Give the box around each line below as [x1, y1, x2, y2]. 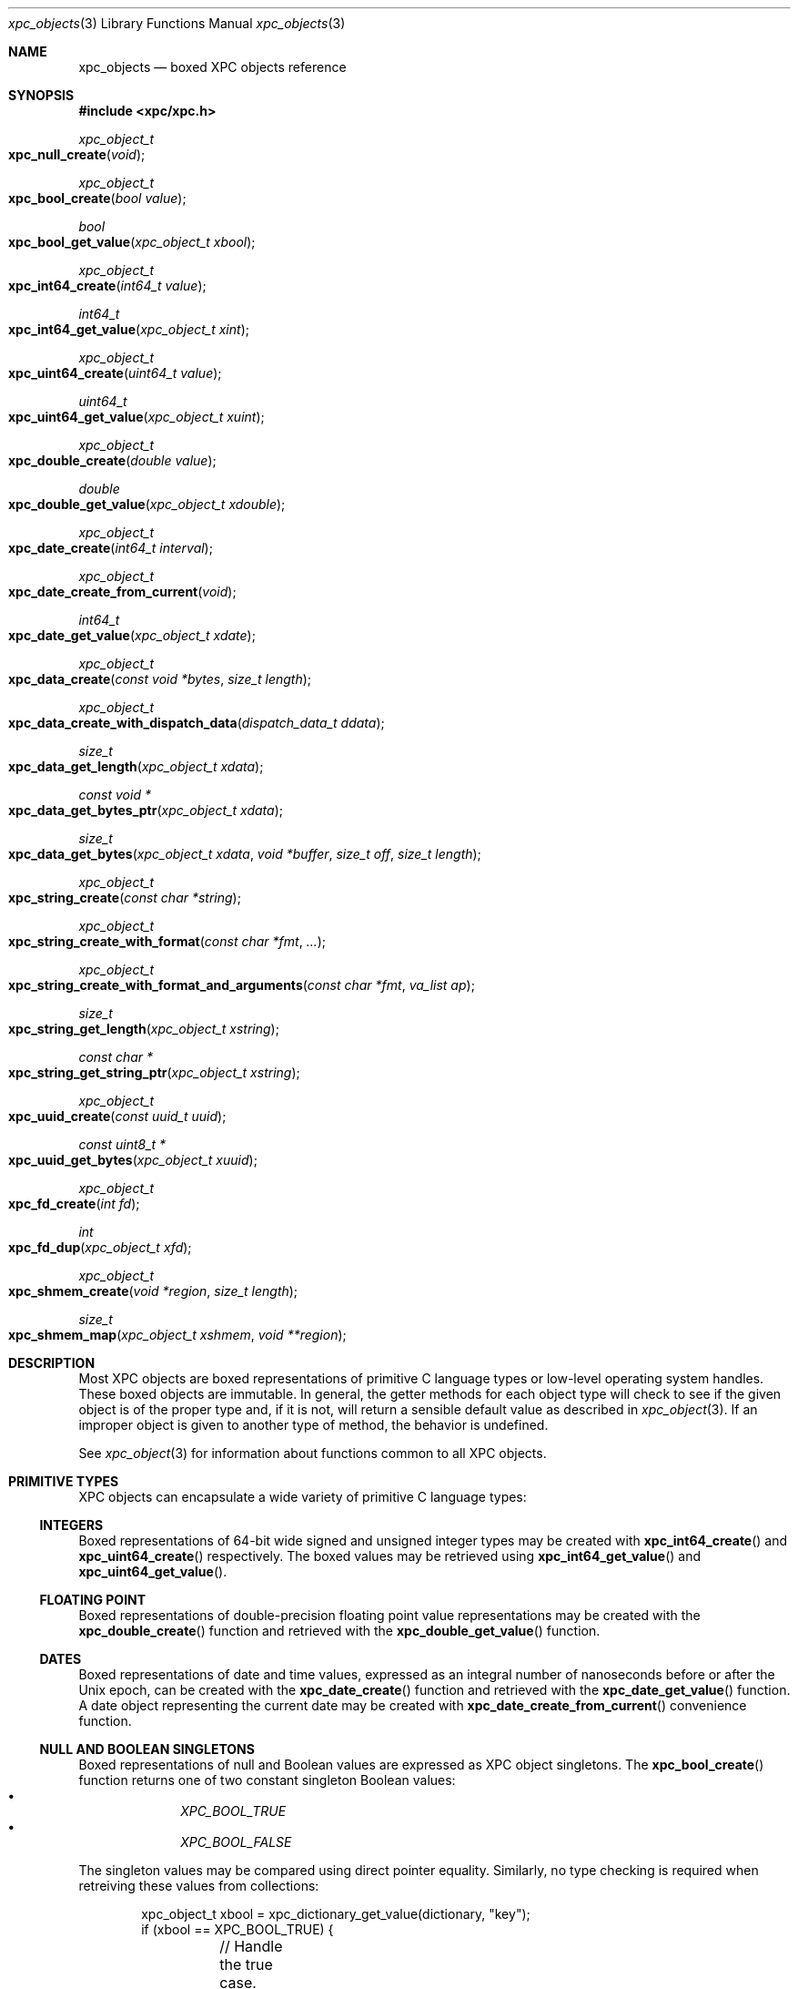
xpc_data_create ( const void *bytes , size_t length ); [8, 671, 312, 687]
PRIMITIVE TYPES [8, 1474, 119, 1489]
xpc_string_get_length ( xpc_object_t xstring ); [8, 1021, 279, 1036]
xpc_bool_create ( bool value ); [8, 190, 187, 206]
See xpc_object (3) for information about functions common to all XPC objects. [78, 1445, 547, 1461]
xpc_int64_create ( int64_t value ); [8, 278, 207, 293]
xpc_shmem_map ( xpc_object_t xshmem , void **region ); [8, 1327, 347, 1342]
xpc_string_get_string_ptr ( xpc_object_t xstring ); [8, 1065, 300, 1080]
